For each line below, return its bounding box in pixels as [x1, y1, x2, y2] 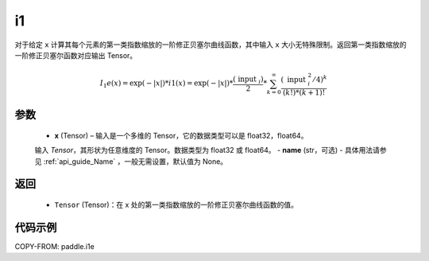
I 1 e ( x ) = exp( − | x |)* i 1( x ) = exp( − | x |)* [99, 79, 234, 90]
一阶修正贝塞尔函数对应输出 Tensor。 [14, 50, 137, 60]
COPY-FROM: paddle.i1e [14, 241, 95, 251]
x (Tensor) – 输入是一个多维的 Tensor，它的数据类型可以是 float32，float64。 [54, 130, 308, 140]
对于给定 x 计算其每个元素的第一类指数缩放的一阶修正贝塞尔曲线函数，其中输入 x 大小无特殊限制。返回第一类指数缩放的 [14, 40, 407, 49]
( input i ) [233, 75, 264, 85]
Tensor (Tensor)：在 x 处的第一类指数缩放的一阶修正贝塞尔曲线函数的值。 [54, 200, 298, 209]
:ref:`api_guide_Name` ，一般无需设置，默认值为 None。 [43, 156, 228, 166]
